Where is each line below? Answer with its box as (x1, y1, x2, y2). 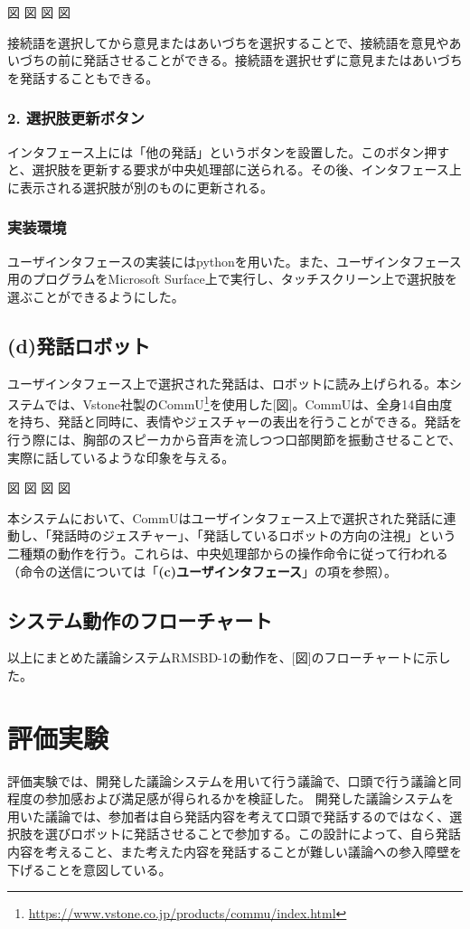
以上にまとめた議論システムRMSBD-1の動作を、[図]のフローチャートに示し (7, 648, 451, 667)
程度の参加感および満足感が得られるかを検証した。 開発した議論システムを (7, 789, 455, 808)
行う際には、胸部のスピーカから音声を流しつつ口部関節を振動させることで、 (7, 430, 462, 449)
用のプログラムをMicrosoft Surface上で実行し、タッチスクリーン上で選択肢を (7, 269, 457, 288)
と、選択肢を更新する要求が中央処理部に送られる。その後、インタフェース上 (7, 160, 462, 179)
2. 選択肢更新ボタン (7, 107, 145, 129)
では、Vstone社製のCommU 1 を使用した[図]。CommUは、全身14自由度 (44, 392, 453, 413)
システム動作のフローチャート (7, 605, 273, 633)
